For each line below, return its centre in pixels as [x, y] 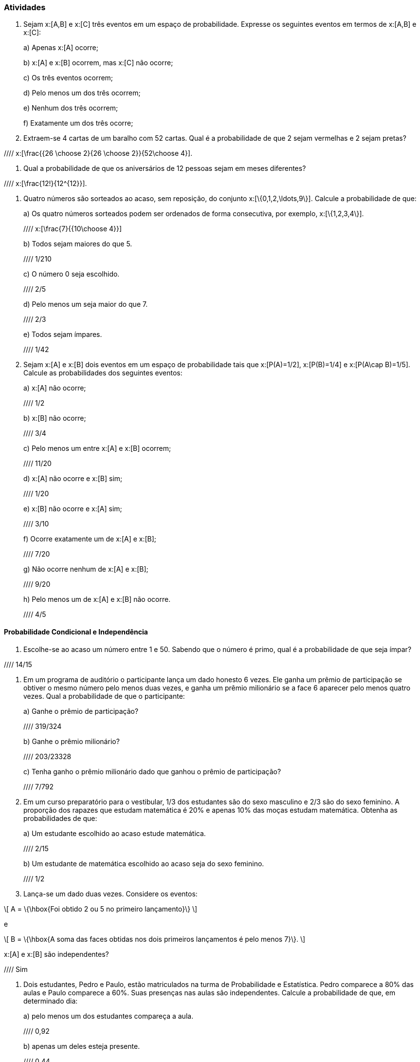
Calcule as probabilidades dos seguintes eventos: [103, 373]
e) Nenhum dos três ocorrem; [71, 108]
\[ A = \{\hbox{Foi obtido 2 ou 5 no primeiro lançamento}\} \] [101, 909]
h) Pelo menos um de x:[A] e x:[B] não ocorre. [97, 599]
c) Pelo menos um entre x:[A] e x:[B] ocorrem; [97, 448]
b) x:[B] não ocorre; [55, 418]
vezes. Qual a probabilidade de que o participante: [104, 696]
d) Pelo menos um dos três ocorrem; [82, 93]
